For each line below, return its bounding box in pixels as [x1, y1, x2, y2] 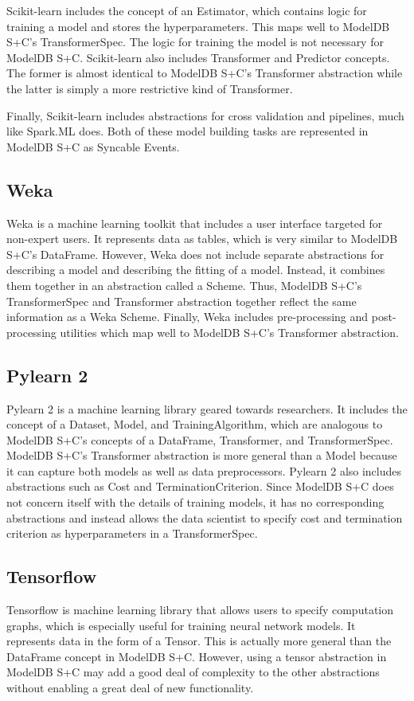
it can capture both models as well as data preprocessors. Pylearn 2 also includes [6, 462, 402, 479]
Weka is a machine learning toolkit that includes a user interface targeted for [6, 214, 383, 231]
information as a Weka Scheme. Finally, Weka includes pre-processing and [6, 308, 369, 325]
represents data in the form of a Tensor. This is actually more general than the [6, 632, 392, 649]
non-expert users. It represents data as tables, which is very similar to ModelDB [6, 230, 398, 247]
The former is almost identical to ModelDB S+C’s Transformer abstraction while [6, 65, 403, 81]
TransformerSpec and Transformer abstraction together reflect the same [6, 292, 357, 309]
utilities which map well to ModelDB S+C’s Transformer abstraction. [60, 323, 399, 340]
